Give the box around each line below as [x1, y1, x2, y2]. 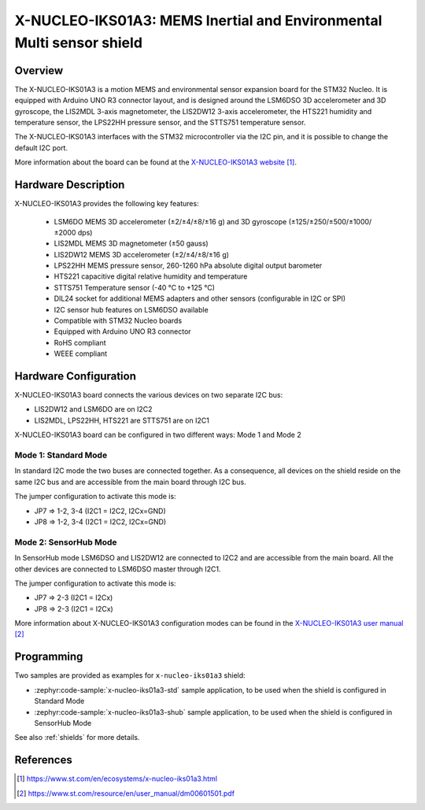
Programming [14, 650, 83, 664]
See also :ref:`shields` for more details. [14, 733, 140, 742]
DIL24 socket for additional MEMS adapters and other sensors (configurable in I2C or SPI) [54, 294, 346, 303]
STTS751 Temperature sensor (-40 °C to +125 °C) [54, 283, 216, 292]
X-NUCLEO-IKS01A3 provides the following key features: [14, 199, 200, 209]
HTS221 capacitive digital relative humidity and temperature [54, 272, 248, 281]
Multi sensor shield [14, 34, 143, 51]
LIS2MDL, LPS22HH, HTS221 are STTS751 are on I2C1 [34, 416, 210, 425]
